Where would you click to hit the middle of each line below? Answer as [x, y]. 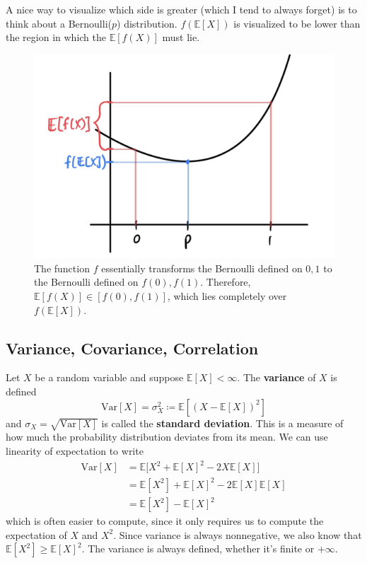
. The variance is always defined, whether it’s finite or [198, 549]
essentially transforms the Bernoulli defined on [202, 268]
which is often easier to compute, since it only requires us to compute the [165, 521]
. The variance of [276, 377]
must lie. [181, 37]
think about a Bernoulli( [59, 23]
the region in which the [56, 37]
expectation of [36, 534]
